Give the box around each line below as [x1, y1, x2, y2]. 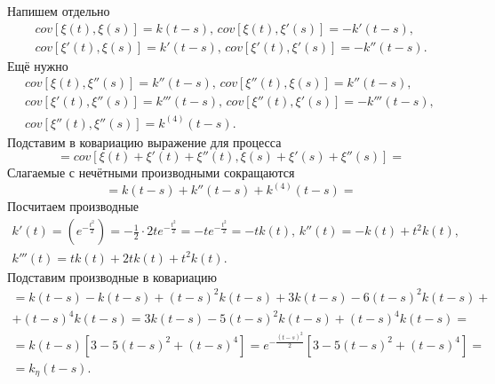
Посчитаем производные [7, 197, 140, 216]
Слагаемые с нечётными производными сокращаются [7, 163, 295, 182]
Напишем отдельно [7, 2, 110, 20]
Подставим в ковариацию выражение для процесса [7, 132, 282, 151]
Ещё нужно [7, 56, 68, 74]
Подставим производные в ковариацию [7, 267, 217, 286]
